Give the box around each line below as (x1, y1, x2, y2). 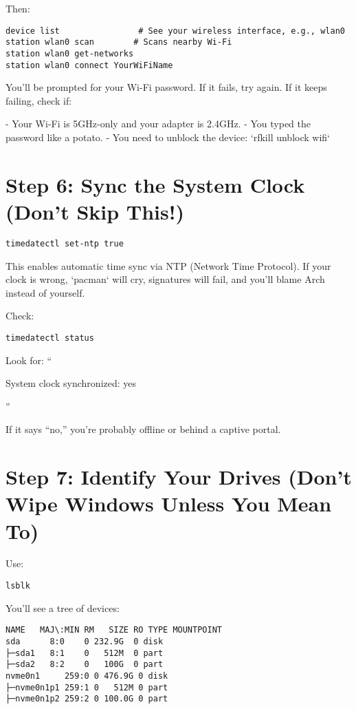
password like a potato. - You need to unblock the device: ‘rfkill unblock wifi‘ (5, 130, 330, 144)
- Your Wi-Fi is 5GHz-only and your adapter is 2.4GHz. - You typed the (5, 116, 311, 131)
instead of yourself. (5, 285, 85, 299)
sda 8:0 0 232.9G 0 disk (5, 636, 164, 646)
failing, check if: (5, 93, 72, 107)
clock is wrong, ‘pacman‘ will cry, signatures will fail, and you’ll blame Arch (5, 272, 325, 286)
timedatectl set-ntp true (5, 238, 124, 248)
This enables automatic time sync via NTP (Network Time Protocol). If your (5, 258, 331, 273)
